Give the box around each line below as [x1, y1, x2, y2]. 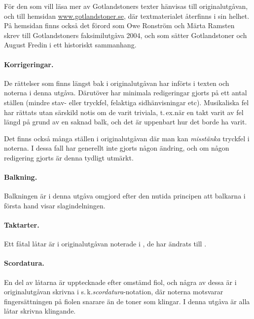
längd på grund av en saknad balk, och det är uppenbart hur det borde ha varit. [4, 117, 247, 127]
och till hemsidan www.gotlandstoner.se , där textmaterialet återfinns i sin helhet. [4, 10, 250, 21]
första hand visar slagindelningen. [4, 200, 106, 210]
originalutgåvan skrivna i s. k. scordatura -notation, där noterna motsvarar [4, 286, 223, 297]
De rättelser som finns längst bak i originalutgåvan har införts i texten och [4, 78, 229, 88]
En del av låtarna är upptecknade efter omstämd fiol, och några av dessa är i [4, 277, 237, 287]
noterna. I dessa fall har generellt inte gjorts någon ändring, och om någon [4, 143, 229, 153]
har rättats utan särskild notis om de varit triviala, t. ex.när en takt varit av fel [4, 107, 244, 117]
